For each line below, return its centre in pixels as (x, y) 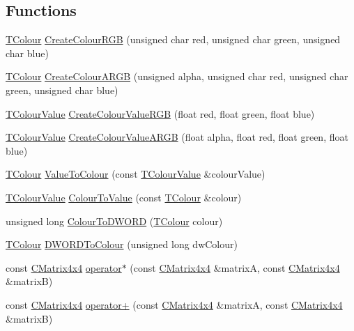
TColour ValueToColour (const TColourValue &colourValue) (136, 174)
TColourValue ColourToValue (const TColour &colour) (124, 197)
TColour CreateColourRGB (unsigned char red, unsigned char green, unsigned (173, 39)
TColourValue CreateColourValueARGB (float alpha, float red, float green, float (177, 137)
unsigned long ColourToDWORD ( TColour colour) (114, 221)
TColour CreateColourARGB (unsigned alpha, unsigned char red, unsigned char (177, 76)
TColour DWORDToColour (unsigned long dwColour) (122, 244)
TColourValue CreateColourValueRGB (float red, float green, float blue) (160, 113)
